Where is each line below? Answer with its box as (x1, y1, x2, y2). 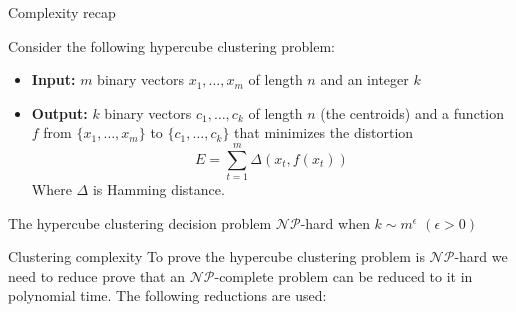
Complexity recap (8, 2, 116, 22)
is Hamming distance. (92, 179, 225, 200)
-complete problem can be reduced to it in (214, 265, 473, 286)
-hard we (454, 246, 508, 267)
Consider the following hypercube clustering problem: (8, 35, 336, 56)
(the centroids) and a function (320, 102, 504, 123)
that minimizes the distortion (234, 122, 414, 143)
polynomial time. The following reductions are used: (8, 285, 327, 306)
